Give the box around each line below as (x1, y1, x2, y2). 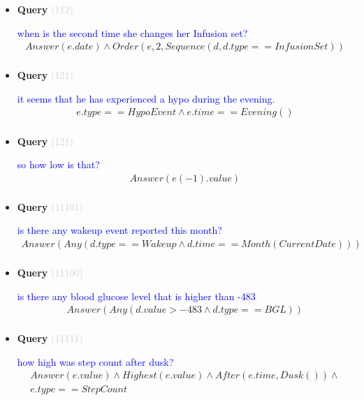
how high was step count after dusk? (17, 354, 174, 369)
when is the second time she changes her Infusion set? (17, 25, 248, 40)
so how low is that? (17, 157, 100, 172)
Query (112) (17, 2, 73, 16)
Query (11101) (17, 199, 83, 214)
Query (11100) (17, 265, 83, 279)
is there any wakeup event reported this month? (17, 223, 222, 237)
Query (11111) (17, 331, 83, 346)
